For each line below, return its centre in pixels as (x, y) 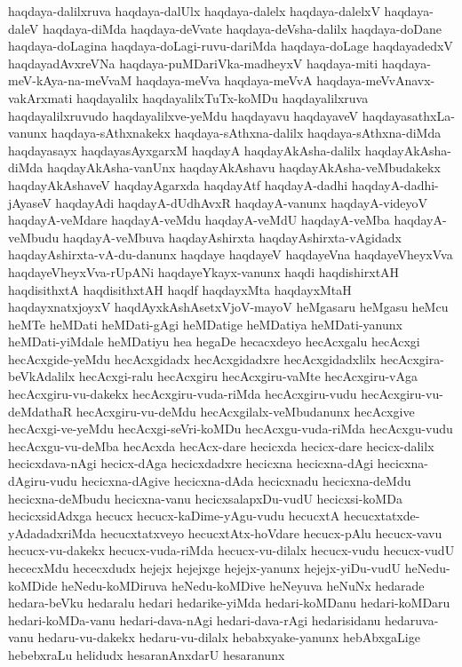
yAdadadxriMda (52, 532)
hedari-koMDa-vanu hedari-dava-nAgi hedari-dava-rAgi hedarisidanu (195, 619)
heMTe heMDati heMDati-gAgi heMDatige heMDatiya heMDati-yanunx (205, 324)
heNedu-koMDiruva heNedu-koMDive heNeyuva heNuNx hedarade (243, 585)
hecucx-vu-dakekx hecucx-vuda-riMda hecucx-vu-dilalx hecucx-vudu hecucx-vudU (231, 550)
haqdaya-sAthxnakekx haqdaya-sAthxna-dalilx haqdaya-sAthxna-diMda (246, 133)
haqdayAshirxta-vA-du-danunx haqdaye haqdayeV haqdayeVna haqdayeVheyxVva (231, 254)
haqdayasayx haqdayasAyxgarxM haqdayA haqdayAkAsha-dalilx (185, 150)
